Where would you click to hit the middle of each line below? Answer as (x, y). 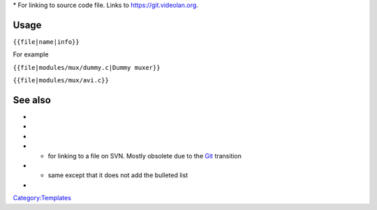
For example (31, 54)
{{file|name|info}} (46, 42)
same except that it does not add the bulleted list (118, 175)
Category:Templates (42, 198)
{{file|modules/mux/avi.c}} (61, 81)
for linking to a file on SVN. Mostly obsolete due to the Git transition (145, 156)
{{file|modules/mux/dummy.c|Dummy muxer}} (87, 67)
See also (32, 100)
